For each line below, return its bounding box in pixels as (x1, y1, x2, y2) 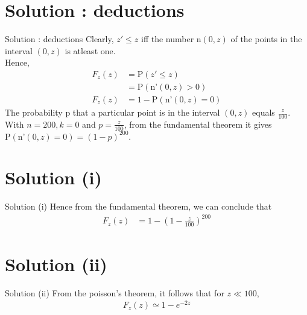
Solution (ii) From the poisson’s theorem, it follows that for (5, 286, 224, 299)
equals (252, 106, 275, 118)
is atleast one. (65, 44, 116, 57)
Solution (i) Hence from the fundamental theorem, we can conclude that (5, 200, 272, 213)
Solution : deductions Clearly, (5, 33, 114, 45)
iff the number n (141, 33, 201, 45)
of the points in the (230, 33, 302, 45)
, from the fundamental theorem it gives (124, 117, 272, 130)
